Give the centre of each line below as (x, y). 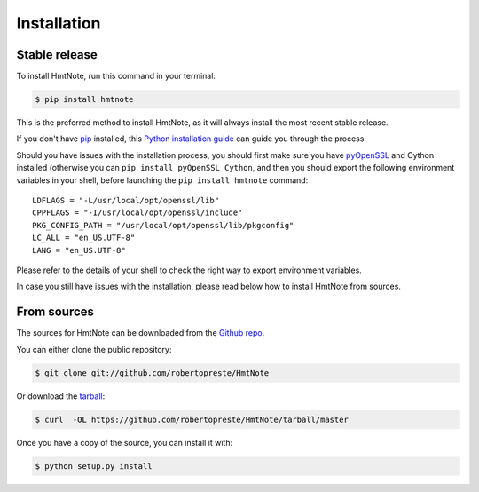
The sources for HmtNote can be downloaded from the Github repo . (141, 333)
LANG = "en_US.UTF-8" (79, 250)
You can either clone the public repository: (94, 349)
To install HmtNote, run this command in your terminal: (116, 76)
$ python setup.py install (94, 466)
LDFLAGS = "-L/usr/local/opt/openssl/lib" (126, 200)
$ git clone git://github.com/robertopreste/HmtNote (152, 373)
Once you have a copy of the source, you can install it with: (125, 442)
